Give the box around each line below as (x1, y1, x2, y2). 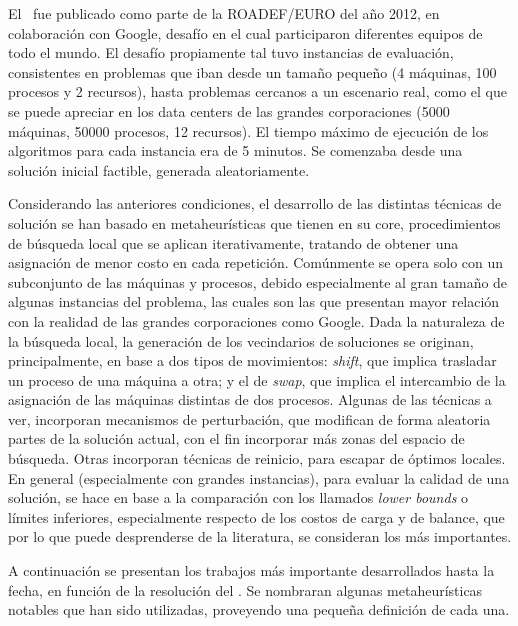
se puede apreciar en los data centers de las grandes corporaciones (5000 (8, 100, 450, 121)
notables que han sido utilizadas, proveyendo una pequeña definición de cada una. (8, 599, 510, 620)
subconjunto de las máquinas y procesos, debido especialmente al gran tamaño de (8, 271, 508, 292)
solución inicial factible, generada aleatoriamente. (8, 159, 310, 180)
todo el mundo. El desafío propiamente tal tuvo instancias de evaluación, (8, 42, 454, 63)
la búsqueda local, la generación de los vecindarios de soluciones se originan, (8, 330, 474, 351)
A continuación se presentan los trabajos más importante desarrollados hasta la (8, 560, 495, 581)
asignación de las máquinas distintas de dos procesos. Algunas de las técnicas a (8, 389, 492, 410)
